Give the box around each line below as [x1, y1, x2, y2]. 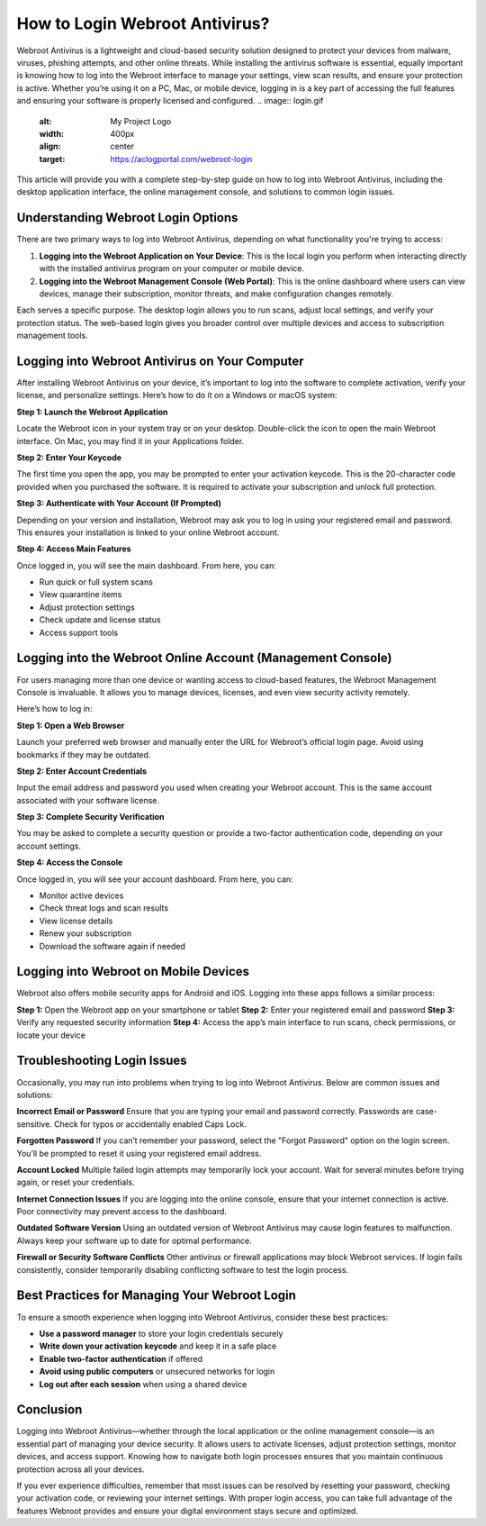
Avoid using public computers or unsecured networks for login [39, 1366, 275, 1377]
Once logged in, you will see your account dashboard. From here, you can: [16, 874, 293, 885]
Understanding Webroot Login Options [16, 210, 238, 225]
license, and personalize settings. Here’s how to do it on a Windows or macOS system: [16, 390, 337, 401]
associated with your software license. [16, 795, 160, 805]
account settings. [16, 840, 81, 851]
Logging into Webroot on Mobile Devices [16, 964, 250, 979]
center [110, 141, 135, 152]
